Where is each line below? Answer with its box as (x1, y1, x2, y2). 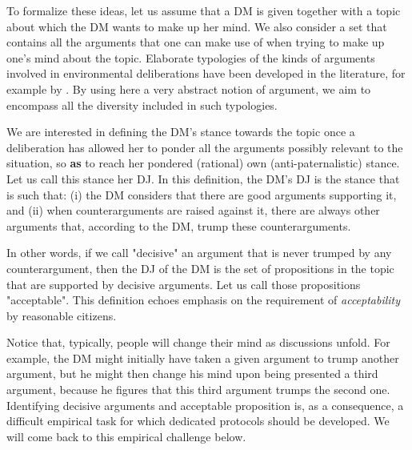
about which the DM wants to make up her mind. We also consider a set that (6, 18, 387, 34)
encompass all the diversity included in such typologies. (6, 96, 278, 113)
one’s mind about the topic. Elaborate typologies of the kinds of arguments (6, 49, 375, 66)
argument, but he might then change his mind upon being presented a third (6, 365, 378, 382)
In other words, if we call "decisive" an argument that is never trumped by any (6, 244, 392, 261)
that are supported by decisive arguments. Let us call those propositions (6, 275, 361, 292)
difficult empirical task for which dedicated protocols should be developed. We (6, 412, 390, 429)
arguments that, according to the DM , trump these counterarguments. (6, 217, 351, 234)
